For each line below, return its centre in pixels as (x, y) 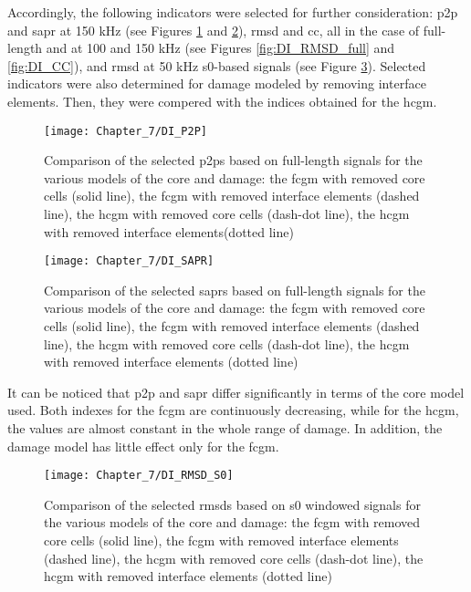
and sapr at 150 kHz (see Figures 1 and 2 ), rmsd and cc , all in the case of (214, 30)
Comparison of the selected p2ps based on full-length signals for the (233, 160)
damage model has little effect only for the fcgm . (143, 446)
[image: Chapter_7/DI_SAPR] (129, 261)
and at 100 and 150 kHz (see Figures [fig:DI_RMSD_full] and (220, 48)
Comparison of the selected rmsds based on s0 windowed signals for (232, 504)
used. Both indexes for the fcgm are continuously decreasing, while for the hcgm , (233, 410)
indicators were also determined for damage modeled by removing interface (217, 83)
